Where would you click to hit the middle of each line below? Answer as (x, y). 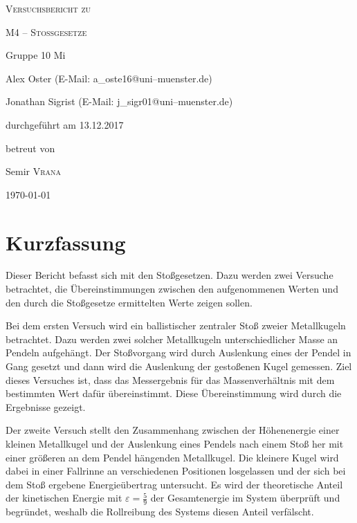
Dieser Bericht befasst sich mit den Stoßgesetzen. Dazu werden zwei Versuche (170, 275)
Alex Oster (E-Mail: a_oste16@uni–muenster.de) (109, 78)
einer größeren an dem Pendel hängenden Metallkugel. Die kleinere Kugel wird (172, 457)
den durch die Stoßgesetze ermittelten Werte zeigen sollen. (129, 302)
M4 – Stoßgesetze (46, 31)
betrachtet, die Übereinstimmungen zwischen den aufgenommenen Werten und (172, 289)
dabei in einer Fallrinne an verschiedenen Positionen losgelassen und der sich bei (176, 471)
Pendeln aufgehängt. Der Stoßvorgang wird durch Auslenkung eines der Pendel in (178, 352)
